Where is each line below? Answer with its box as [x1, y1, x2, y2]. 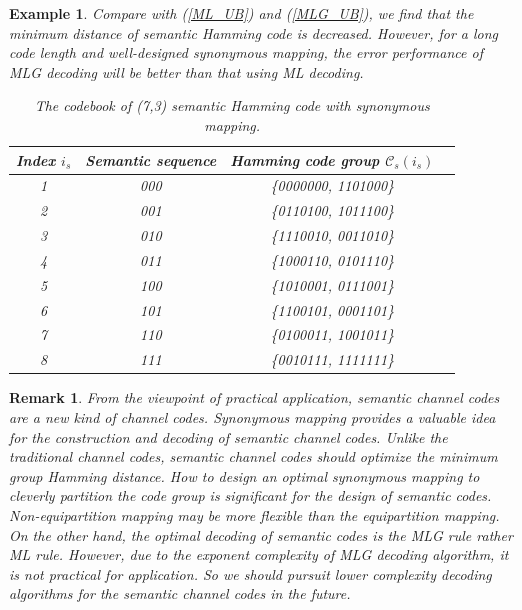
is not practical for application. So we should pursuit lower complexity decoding [9, 563, 492, 584]
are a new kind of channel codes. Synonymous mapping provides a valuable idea [9, 407, 496, 427]
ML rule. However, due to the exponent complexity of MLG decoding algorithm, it [9, 544, 509, 565]
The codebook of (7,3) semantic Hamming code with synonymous [34, 95, 430, 116]
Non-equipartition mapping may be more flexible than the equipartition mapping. [9, 504, 500, 525]
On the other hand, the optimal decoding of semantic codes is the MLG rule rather [9, 524, 513, 545]
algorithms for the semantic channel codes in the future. [9, 583, 351, 604]
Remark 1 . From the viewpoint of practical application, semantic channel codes [9, 387, 500, 408]
